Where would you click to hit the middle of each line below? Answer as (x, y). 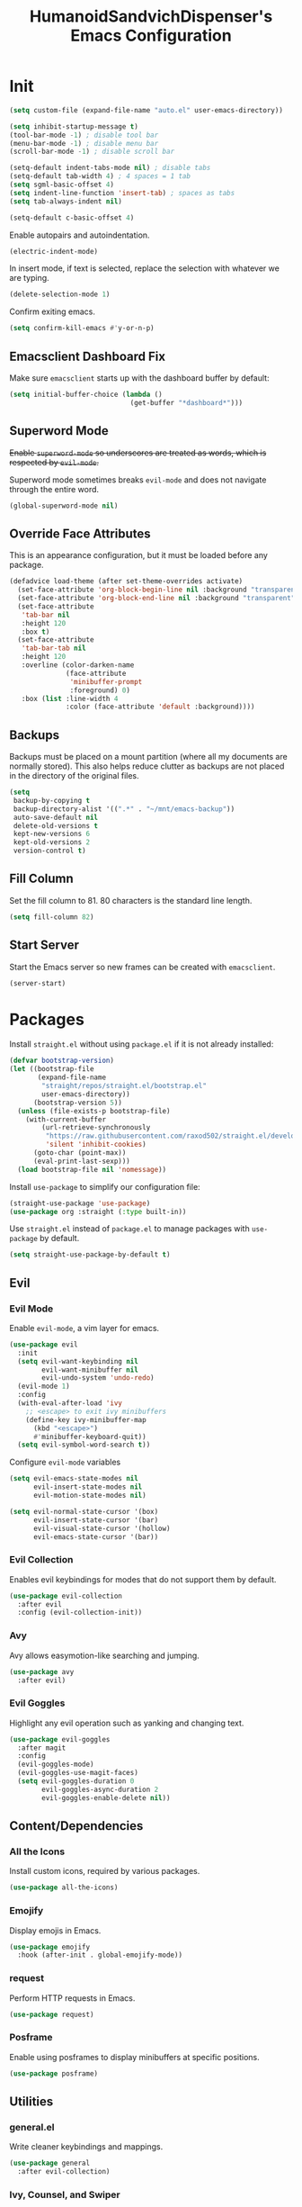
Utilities (31, 2102)
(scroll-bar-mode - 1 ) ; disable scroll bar (92, 152)
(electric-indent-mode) (54, 251)
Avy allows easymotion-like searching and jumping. (104, 1655)
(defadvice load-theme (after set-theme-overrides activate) (126, 581)
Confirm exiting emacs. (53, 311)
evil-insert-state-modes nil (88, 1487)
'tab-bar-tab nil (54, 649)
